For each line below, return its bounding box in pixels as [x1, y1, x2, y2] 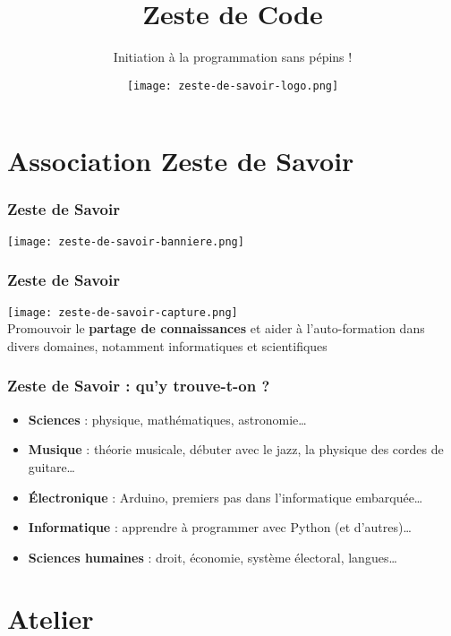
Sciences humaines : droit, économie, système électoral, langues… [28, 547, 397, 566]
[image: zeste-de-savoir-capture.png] [7, 305, 238, 319]
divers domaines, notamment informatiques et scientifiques [7, 336, 328, 355]
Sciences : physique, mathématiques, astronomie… [28, 409, 307, 428]
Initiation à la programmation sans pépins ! [113, 47, 353, 66]
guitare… [28, 457, 76, 476]
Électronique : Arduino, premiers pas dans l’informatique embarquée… [28, 487, 423, 506]
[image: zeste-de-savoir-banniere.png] [7, 235, 244, 248]
